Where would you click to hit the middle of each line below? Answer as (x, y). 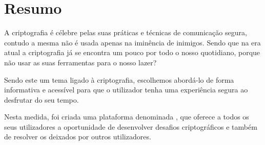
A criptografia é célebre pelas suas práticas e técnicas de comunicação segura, (126, 32)
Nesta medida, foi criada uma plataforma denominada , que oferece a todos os (127, 117)
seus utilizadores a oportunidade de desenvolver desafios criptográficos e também (131, 126)
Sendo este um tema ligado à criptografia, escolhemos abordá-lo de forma (119, 79)
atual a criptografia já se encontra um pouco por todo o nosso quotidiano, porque (132, 52)
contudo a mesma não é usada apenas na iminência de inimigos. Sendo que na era (132, 42)
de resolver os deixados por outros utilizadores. (78, 137)
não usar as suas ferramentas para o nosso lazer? (80, 62)
